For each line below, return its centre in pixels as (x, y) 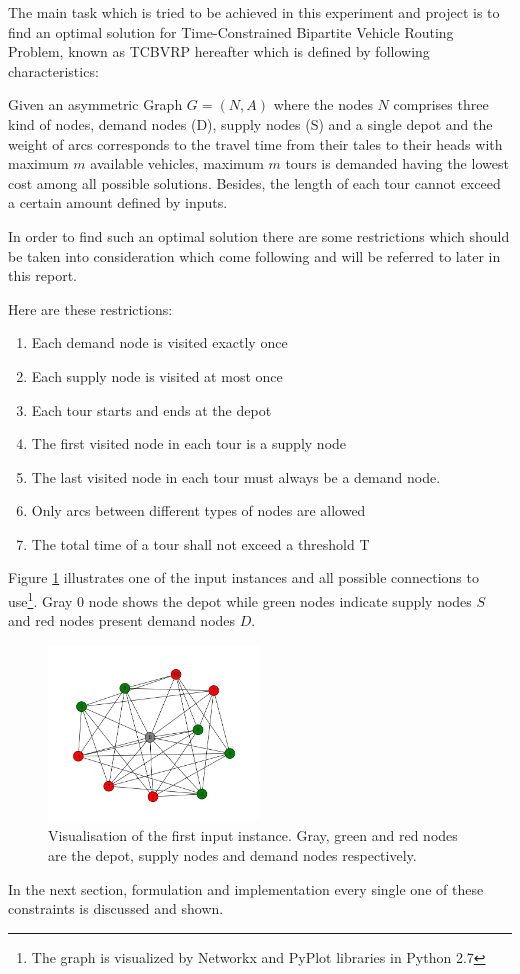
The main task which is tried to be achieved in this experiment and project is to (254, 12)
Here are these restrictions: (90, 308)
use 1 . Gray (40, 599)
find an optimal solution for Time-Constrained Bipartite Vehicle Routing (231, 31)
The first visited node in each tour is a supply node (189, 443)
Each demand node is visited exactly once (159, 342)
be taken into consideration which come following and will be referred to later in (254, 255)
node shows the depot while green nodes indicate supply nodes (280, 600)
